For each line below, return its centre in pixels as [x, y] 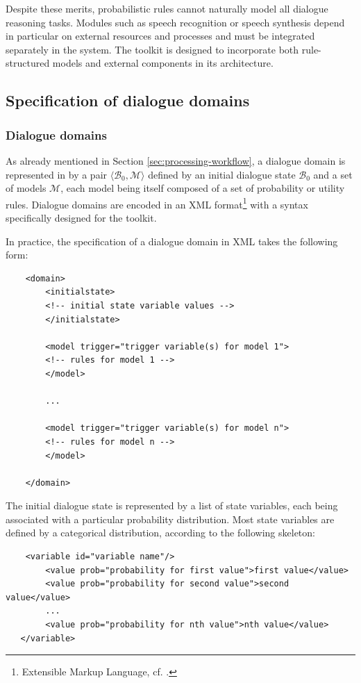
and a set [333, 174]
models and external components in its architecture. [163, 63]
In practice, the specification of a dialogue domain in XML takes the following [172, 241]
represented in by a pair [57, 174]
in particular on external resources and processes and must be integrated [160, 36]
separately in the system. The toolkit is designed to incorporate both [152, 49]
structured [28, 63]
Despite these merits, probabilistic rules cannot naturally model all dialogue [167, 8]
